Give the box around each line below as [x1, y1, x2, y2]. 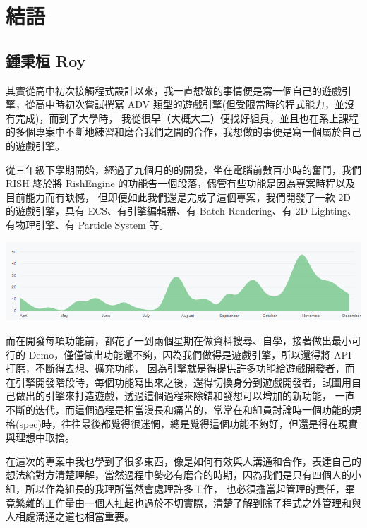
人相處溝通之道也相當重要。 [6, 509, 134, 524]
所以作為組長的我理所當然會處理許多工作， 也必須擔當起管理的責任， [25, 481, 345, 496]
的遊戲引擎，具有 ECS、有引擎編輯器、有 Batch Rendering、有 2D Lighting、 [6, 203, 358, 218]
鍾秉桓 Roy [6, 49, 86, 71]
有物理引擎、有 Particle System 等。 [6, 217, 169, 232]
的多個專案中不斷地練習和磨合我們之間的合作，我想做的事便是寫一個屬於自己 [6, 124, 361, 139]
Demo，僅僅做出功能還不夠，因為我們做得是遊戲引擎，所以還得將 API [28, 347, 351, 361]
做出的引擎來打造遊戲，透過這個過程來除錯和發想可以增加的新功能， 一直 [15, 388, 355, 403]
